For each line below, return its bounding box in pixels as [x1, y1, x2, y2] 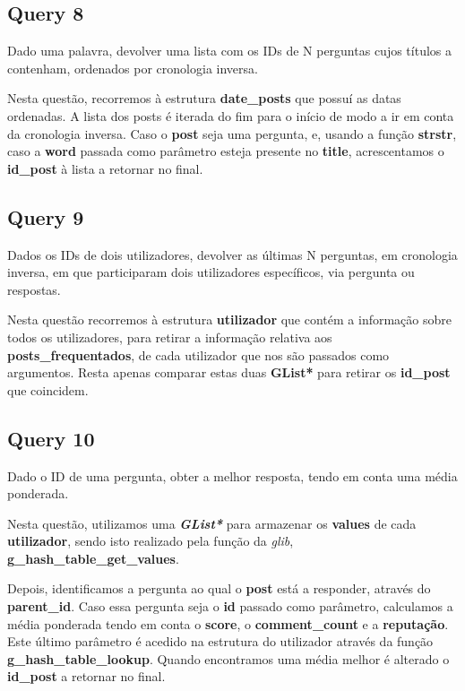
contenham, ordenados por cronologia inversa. [7, 58, 258, 77]
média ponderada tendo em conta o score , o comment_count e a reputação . [7, 614, 449, 633]
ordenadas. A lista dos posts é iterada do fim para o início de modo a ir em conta [7, 106, 454, 125]
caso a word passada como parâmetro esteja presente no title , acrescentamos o [7, 142, 444, 160]
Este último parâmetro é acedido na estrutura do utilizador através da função [7, 632, 434, 651]
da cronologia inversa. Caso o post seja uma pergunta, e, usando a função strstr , [7, 124, 457, 143]
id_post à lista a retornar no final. [7, 159, 203, 177]
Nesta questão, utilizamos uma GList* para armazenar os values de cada [7, 514, 417, 532]
